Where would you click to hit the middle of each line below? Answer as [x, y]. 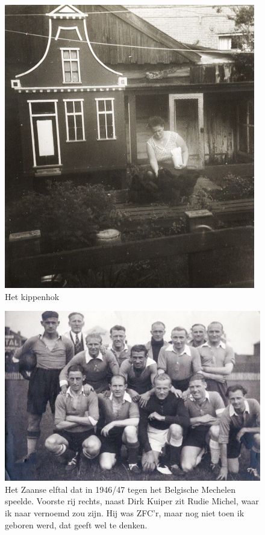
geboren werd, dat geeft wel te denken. [76, 524]
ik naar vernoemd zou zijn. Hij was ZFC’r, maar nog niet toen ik [125, 512]
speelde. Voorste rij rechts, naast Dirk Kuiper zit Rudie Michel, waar [132, 501]
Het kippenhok [32, 296]
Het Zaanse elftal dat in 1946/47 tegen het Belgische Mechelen [120, 489]
